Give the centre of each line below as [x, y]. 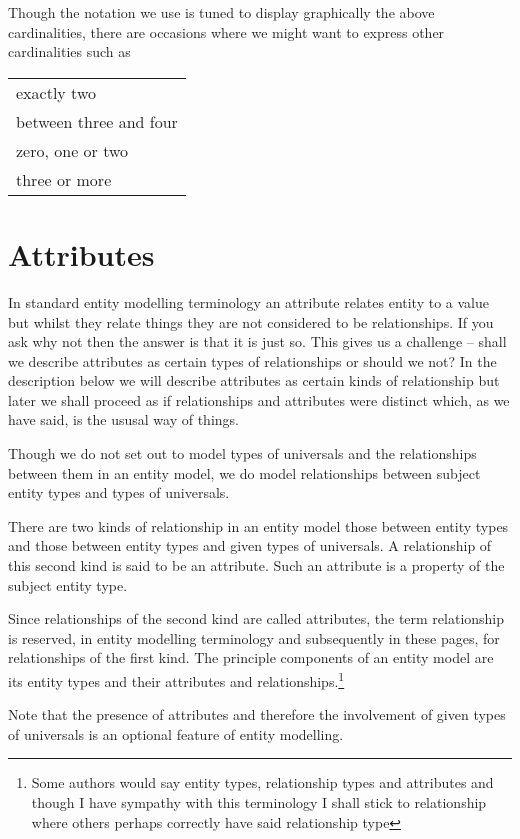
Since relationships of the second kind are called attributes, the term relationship [256, 618]
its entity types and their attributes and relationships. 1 [176, 679]
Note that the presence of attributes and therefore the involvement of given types [257, 714]
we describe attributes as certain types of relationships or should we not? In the [252, 360]
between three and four [97, 121]
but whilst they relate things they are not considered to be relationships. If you [251, 321]
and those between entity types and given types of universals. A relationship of [250, 545]
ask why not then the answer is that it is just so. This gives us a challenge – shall [257, 341]
